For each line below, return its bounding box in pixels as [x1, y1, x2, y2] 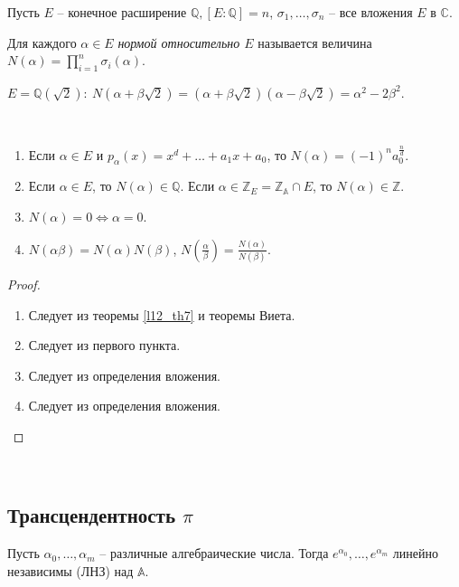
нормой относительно [117, 33, 240, 52]
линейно [392, 544, 438, 563]
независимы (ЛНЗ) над [7, 561, 134, 580]
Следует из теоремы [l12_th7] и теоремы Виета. [28, 305, 295, 324]
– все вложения [328, 3, 413, 21]
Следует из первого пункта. [28, 336, 181, 355]
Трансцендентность [7, 501, 176, 529]
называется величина [258, 33, 372, 52]
